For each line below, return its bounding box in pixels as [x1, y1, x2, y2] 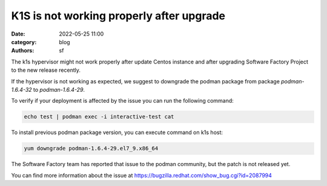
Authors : [11, 47, 35, 54]
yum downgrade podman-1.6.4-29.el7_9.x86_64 [24, 145, 159, 152]
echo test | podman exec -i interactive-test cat [24, 114, 174, 120]
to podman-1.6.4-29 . [33, 86, 85, 93]
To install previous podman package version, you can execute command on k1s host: [11, 129, 223, 136]
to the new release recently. [11, 66, 81, 74]
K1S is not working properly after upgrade [11, 9, 226, 22]
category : [11, 38, 37, 45]
